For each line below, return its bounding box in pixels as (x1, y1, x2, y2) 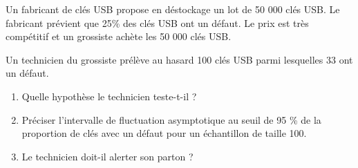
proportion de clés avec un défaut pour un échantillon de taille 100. (21, 126, 307, 140)
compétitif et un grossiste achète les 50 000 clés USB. (6, 29, 232, 44)
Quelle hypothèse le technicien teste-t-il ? (21, 88, 197, 103)
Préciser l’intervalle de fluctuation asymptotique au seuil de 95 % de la (21, 112, 321, 127)
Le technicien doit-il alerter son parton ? (21, 149, 194, 163)
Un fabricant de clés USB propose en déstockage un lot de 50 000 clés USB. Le (6, 2, 340, 16)
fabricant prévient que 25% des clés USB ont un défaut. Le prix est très (6, 15, 309, 30)
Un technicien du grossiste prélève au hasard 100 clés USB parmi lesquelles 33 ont (6, 52, 353, 66)
